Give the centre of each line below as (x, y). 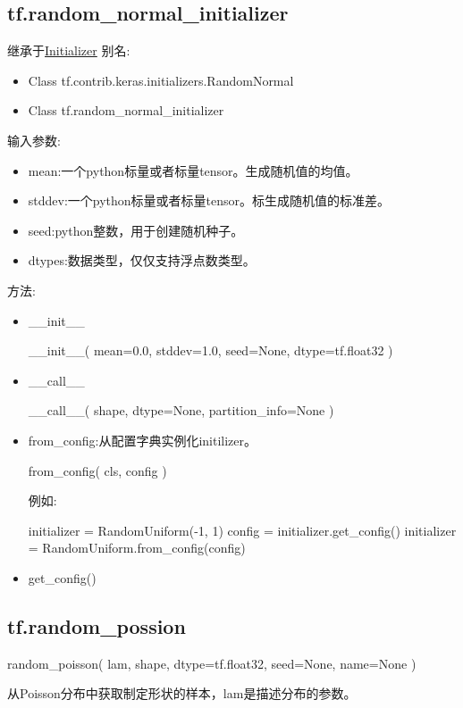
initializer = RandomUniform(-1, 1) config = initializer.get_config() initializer (242, 530)
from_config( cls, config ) (97, 470)
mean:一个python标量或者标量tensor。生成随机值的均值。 (193, 170)
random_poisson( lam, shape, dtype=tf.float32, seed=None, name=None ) (212, 663)
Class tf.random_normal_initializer (126, 110)
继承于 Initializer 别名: (69, 50)
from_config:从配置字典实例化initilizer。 (143, 440)
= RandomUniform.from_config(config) (137, 548)
